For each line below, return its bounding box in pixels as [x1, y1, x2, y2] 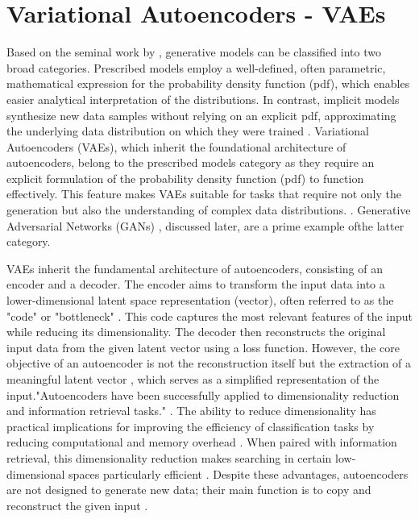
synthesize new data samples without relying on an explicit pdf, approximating [6, 106, 396, 123]
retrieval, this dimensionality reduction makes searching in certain [6, 449, 332, 466]
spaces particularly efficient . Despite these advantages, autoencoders [68, 465, 409, 482]
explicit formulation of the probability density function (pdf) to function [6, 169, 364, 186]
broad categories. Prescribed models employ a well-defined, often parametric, [6, 59, 386, 76]
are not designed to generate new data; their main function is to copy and [6, 481, 371, 498]
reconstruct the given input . [6, 496, 148, 513]
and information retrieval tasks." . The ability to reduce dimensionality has [6, 402, 376, 419]
